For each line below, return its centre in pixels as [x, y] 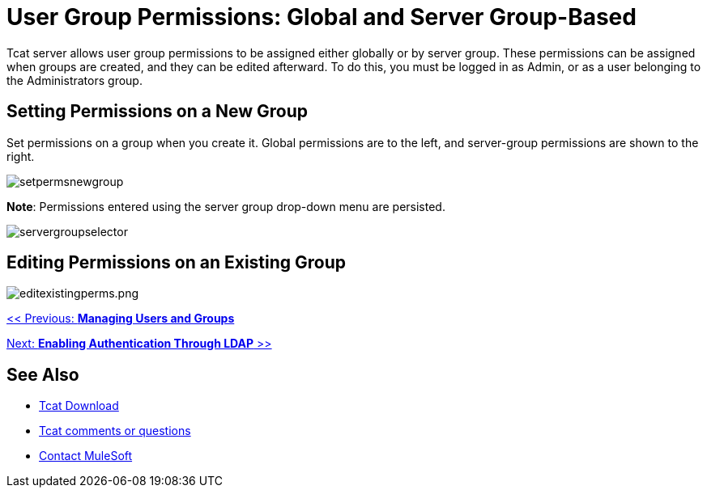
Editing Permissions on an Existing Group [177, 263]
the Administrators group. [75, 80]
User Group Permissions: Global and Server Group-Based [322, 17]
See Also [43, 374]
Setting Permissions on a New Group [157, 112]
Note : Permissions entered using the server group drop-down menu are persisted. [226, 206]
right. [21, 156]
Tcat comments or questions [115, 431]
